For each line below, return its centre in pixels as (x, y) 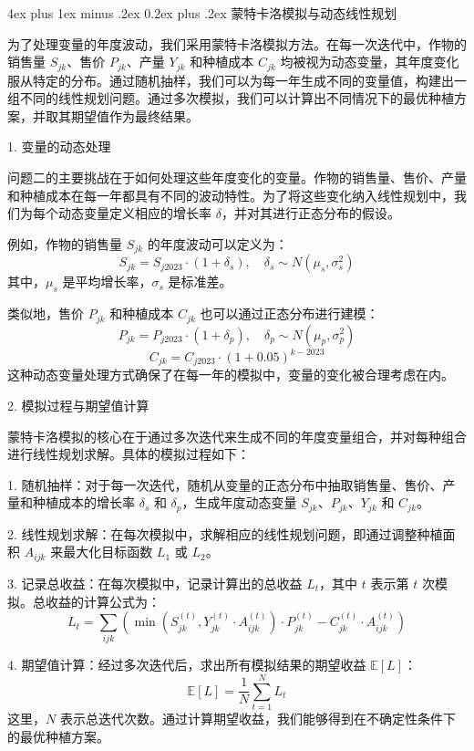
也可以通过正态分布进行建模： (289, 313)
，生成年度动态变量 (239, 502)
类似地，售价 (46, 313)
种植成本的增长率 (83, 502)
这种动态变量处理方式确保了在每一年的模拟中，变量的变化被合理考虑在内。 (231, 375)
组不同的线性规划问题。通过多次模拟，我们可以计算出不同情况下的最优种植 (231, 98)
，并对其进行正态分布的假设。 (310, 213)
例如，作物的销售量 (65, 243)
